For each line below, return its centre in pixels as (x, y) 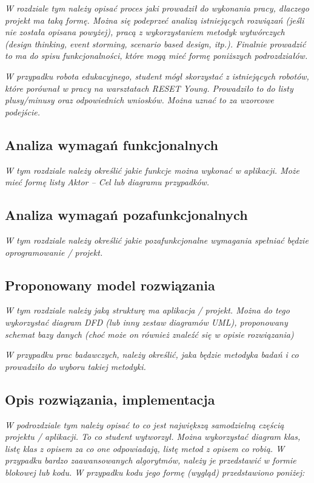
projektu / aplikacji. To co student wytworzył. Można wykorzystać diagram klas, (153, 437)
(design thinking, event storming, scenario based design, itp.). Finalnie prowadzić (155, 43)
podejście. (22, 111)
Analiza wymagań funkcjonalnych (112, 144)
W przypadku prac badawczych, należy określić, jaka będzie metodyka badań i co (152, 355)
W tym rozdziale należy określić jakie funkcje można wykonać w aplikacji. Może (152, 170)
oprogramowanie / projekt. (54, 252)
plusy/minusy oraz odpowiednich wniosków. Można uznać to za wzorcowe (139, 100)
